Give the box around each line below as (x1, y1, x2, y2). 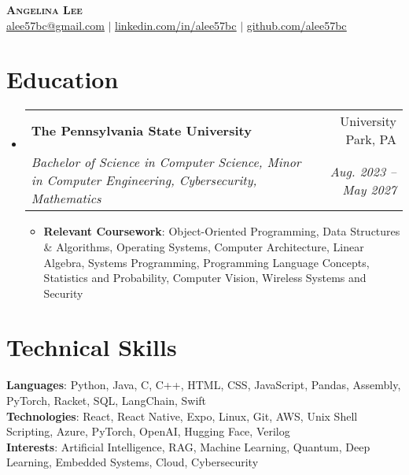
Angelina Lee (6, 2, 83, 17)
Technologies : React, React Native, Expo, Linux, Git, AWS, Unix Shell (6, 407, 358, 424)
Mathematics (31, 189, 101, 208)
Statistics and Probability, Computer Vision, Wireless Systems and (43, 269, 367, 286)
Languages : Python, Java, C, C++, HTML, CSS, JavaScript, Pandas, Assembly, (6, 377, 401, 393)
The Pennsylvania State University (31, 121, 252, 139)
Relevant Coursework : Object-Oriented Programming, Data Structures (43, 223, 400, 239)
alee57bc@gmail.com (6, 17, 105, 33)
